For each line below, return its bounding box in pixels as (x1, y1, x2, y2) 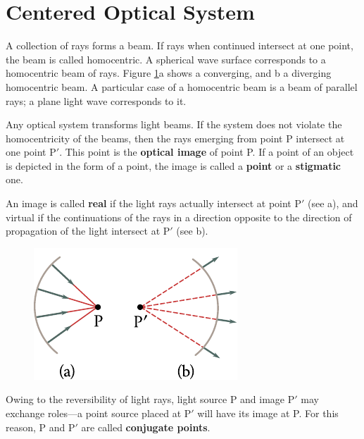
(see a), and (308, 196, 358, 211)
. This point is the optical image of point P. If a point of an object (59, 144, 354, 159)
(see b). (176, 223, 208, 238)
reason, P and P (6, 419, 75, 434)
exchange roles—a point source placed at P (6, 406, 192, 421)
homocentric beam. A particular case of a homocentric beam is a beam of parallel (6, 79, 358, 94)
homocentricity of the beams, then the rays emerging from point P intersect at (6, 130, 345, 145)
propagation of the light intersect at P (6, 223, 170, 238)
